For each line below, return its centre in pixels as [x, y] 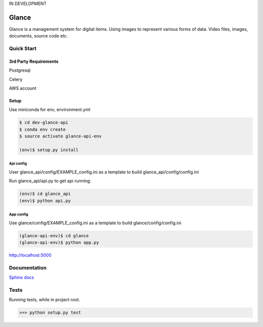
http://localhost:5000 [30, 255]
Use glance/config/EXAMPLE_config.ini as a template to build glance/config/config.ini [95, 223]
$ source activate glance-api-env [60, 136]
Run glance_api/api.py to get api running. [50, 181]
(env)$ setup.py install [49, 150]
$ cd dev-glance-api [44, 123]
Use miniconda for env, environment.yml [50, 110]
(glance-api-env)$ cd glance [54, 236]
